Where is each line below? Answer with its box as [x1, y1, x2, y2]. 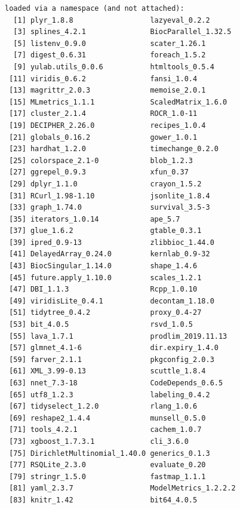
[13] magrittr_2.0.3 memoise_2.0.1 [9, 86, 206, 95]
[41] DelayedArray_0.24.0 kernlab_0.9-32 [9, 250, 210, 259]
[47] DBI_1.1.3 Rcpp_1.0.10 [9, 285, 198, 294]
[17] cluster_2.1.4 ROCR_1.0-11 [9, 109, 198, 118]
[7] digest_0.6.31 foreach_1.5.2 [13, 51, 206, 60]
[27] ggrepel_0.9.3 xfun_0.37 [9, 168, 189, 177]
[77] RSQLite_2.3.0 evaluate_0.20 [9, 461, 206, 470]
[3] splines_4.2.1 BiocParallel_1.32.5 [13, 27, 232, 36]
